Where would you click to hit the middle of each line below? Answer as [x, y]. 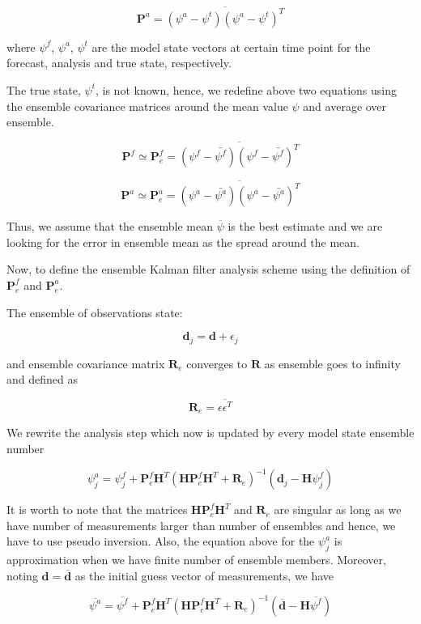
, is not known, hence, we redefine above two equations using [247, 89]
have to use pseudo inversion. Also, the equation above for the [161, 541]
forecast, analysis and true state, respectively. [119, 63]
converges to [217, 363]
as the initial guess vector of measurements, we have [204, 575]
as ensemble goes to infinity [332, 363]
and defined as [42, 379]
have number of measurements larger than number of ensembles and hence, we [201, 525]
